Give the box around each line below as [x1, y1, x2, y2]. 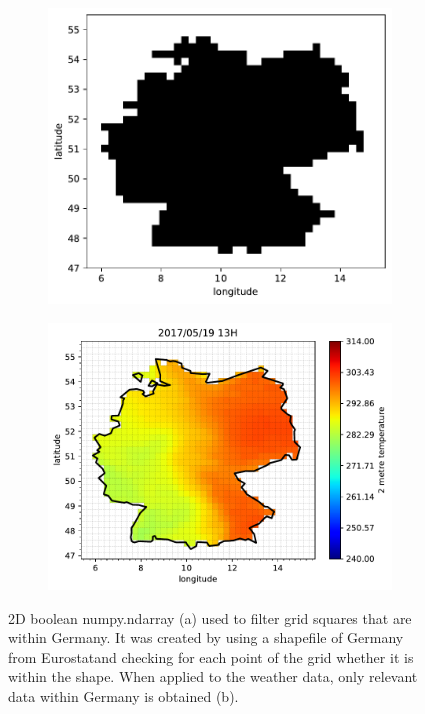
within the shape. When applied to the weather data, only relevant [8, 666, 418, 687]
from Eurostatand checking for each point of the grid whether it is [8, 646, 414, 667]
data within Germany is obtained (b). [8, 686, 239, 707]
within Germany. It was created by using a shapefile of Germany [8, 627, 404, 648]
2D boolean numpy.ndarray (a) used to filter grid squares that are [8, 607, 412, 628]
